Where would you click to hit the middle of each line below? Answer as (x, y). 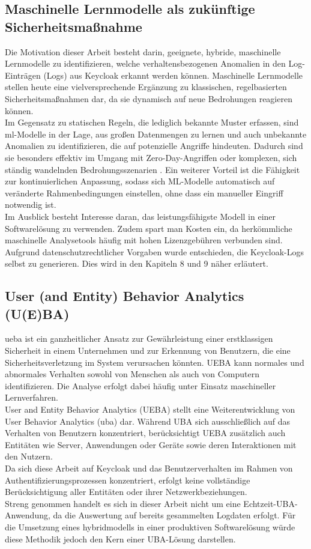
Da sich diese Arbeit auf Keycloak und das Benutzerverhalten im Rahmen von (149, 468)
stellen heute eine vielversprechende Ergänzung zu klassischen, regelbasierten (146, 87)
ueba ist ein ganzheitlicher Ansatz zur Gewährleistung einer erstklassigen (139, 338)
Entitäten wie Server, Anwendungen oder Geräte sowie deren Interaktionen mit (151, 444)
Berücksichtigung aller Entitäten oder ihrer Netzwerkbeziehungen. (126, 492)
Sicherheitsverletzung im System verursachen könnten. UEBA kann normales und (155, 362)
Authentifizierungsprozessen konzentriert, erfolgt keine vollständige (128, 480)
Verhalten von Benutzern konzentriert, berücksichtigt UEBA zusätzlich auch (145, 433)
